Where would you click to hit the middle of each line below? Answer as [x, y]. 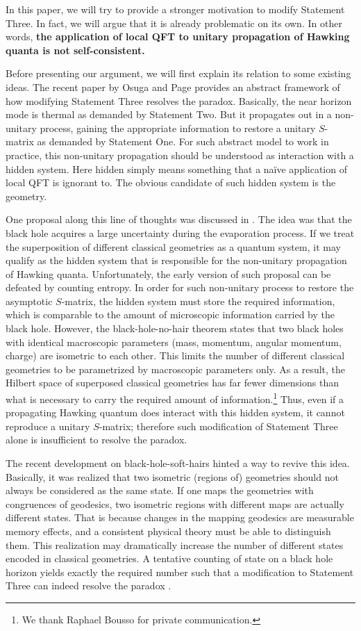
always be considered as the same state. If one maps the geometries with [160, 490]
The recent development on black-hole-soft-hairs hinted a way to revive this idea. [178, 463]
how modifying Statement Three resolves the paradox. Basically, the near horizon [179, 100]
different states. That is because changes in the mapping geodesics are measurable [180, 517]
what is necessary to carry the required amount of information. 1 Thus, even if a [175, 398]
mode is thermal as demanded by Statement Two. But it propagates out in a [169, 114]
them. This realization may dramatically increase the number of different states [175, 544]
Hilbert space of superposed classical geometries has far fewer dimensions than [172, 383]
